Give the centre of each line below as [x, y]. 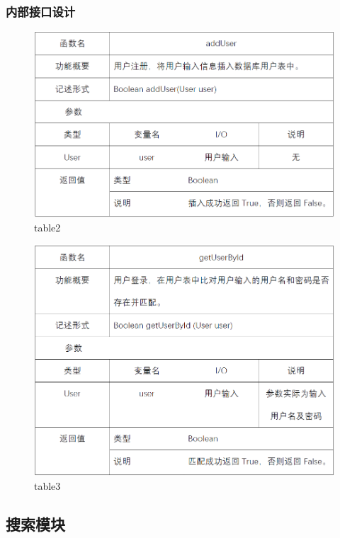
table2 [47, 227]
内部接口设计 [41, 11]
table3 [47, 486]
